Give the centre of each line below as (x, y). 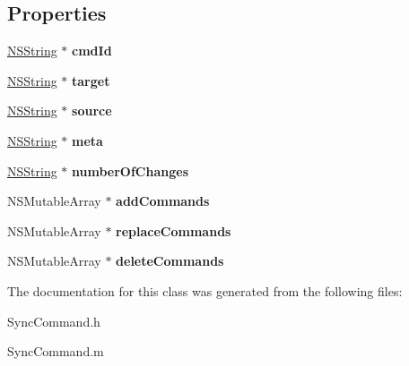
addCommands (163, 201)
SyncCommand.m (56, 351)
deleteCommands (170, 261)
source (92, 111)
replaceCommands (174, 230)
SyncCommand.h (54, 321)
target (91, 80)
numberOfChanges (130, 170)
